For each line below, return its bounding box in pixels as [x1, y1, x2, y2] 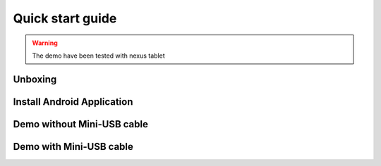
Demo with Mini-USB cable [13, 141, 134, 153]
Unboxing [13, 73, 57, 85]
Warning [32, 39, 58, 47]
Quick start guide [13, 11, 117, 26]
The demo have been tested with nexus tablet [32, 51, 165, 60]
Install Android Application [13, 96, 133, 108]
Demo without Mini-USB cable [13, 118, 148, 130]
